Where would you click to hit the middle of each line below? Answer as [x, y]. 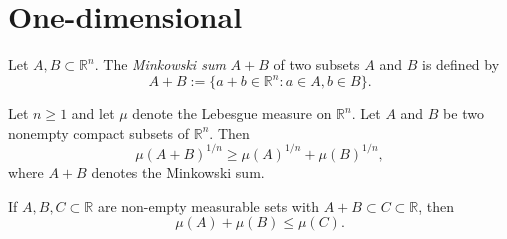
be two [463, 113]
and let [93, 113]
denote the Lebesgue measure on [232, 113]
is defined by [460, 64]
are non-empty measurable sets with [208, 205]
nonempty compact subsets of [99, 132]
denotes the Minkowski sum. [178, 171]
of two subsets [316, 64]
